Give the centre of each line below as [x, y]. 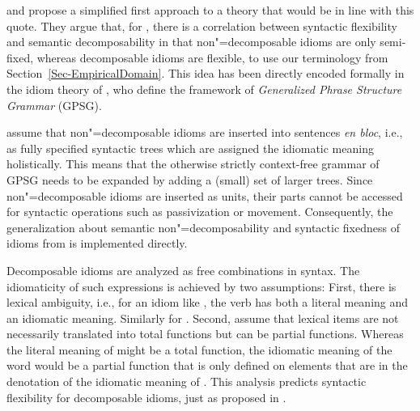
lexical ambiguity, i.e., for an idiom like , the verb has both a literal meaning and [208, 302]
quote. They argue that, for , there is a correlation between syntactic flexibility [202, 25]
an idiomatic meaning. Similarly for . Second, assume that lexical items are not [203, 318]
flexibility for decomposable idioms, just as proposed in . [146, 397]
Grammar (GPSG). [54, 105]
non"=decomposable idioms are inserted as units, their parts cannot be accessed [205, 195]
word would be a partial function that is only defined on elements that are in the [207, 365]
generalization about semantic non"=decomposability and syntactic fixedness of [203, 227]
